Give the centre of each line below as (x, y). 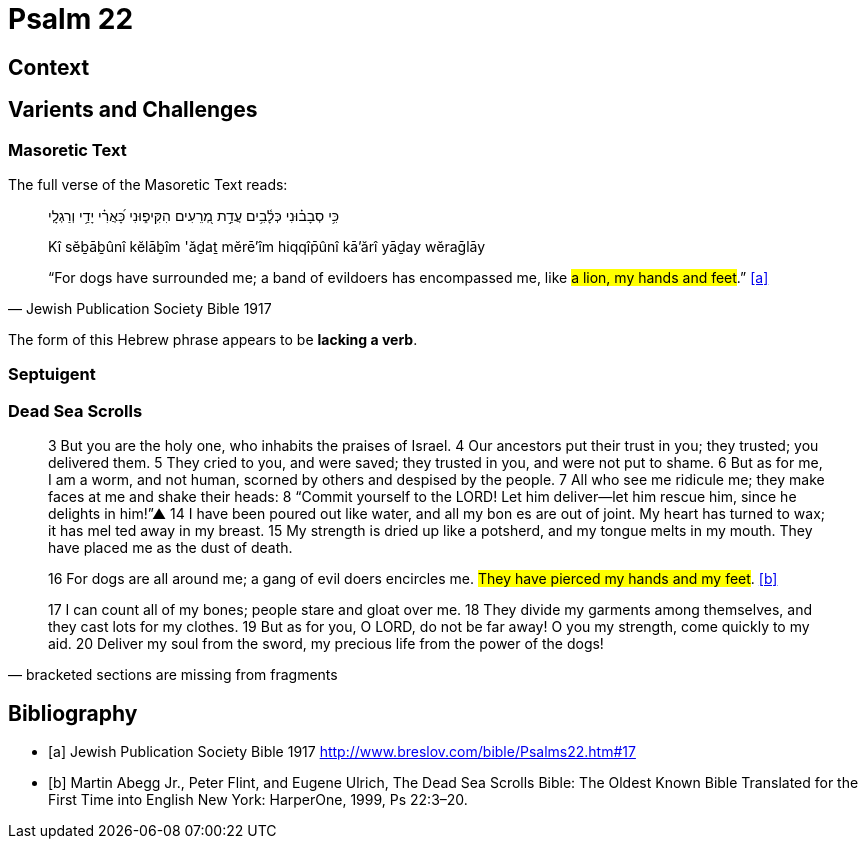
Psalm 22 (71, 19)
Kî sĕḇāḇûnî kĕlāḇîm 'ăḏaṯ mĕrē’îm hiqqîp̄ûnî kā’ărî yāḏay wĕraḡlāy (267, 246)
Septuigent (52, 374)
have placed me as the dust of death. (170, 548)
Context (49, 67)
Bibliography (73, 713)
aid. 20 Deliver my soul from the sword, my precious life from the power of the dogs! (326, 644)
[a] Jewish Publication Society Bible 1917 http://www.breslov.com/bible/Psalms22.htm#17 (342, 751)
